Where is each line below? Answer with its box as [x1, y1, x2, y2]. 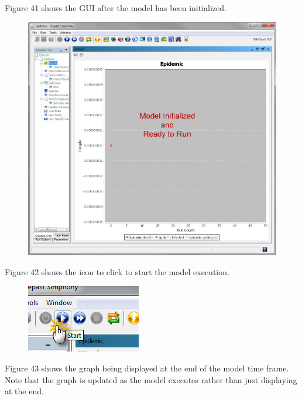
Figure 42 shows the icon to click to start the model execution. [5, 265, 229, 278]
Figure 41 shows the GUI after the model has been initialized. [5, 2, 227, 13]
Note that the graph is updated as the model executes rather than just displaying [5, 373, 297, 386]
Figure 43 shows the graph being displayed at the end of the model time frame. [5, 361, 289, 374]
